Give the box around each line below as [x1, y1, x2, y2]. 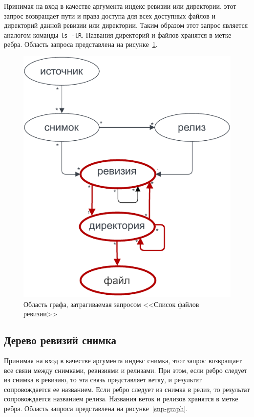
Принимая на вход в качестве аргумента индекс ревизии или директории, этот [4, 1, 236, 11]
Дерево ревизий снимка [4, 332, 116, 348]
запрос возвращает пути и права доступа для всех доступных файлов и [4, 10, 216, 21]
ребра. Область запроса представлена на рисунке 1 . [4, 39, 158, 49]
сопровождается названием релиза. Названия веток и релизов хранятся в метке [4, 394, 238, 404]
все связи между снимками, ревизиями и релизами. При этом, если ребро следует [4, 365, 247, 375]
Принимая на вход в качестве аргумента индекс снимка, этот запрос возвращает [4, 355, 242, 365]
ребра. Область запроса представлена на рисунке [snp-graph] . [4, 403, 188, 413]
